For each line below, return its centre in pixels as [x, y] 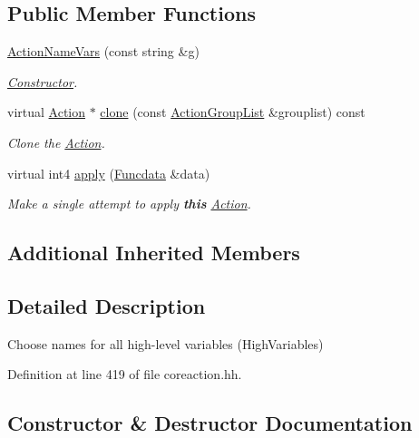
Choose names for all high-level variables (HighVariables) [166, 343]
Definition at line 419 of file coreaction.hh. [125, 374]
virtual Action [47, 112]
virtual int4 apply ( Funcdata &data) [109, 173]
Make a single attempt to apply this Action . [129, 204]
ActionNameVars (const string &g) [103, 51]
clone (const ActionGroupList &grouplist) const [233, 112]
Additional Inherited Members [154, 253]
